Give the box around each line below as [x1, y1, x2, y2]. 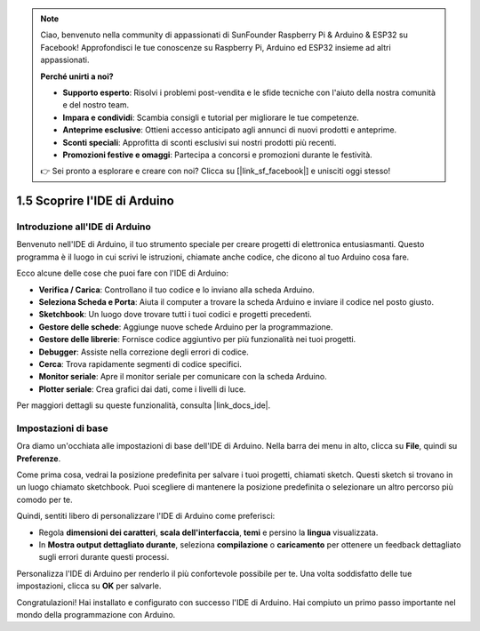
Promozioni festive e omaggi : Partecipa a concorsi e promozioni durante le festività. [62, 149, 372, 160]
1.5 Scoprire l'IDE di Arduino [16, 194, 175, 209]
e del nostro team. [62, 100, 130, 110]
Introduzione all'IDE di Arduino [16, 220, 151, 233]
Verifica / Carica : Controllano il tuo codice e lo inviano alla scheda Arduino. [38, 284, 315, 295]
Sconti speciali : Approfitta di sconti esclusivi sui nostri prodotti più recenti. [62, 137, 337, 148]
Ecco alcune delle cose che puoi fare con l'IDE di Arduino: [16, 268, 228, 279]
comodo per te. [16, 494, 73, 505]
